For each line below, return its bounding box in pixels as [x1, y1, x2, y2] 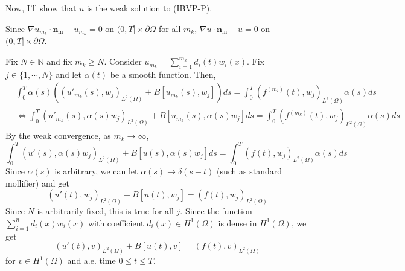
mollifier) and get [5, 176, 69, 189]
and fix [46, 55, 72, 68]
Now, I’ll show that [5, 2, 77, 14]
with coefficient [88, 216, 144, 229]
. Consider [104, 55, 142, 68]
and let [56, 68, 81, 80]
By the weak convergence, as [5, 129, 111, 142]
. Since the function [180, 205, 252, 217]
